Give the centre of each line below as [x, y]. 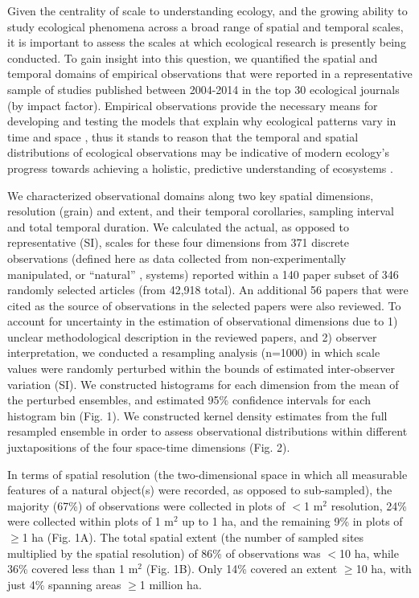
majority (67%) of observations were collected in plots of [146, 505]
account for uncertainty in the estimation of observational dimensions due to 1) [203, 321]
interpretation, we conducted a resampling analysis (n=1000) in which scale [194, 352]
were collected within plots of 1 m [90, 521]
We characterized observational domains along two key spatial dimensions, [191, 195]
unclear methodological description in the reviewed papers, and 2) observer [192, 336]
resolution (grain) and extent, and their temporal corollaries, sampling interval [201, 211]
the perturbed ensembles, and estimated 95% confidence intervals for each [189, 400]
